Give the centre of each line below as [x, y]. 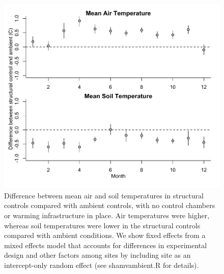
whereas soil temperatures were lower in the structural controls [102, 225]
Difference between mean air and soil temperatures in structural [104, 195]
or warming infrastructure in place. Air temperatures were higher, [107, 215]
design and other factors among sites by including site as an [97, 255]
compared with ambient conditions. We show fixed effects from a [105, 235]
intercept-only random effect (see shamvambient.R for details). [102, 265]
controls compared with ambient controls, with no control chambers [110, 205]
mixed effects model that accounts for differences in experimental [106, 245]
